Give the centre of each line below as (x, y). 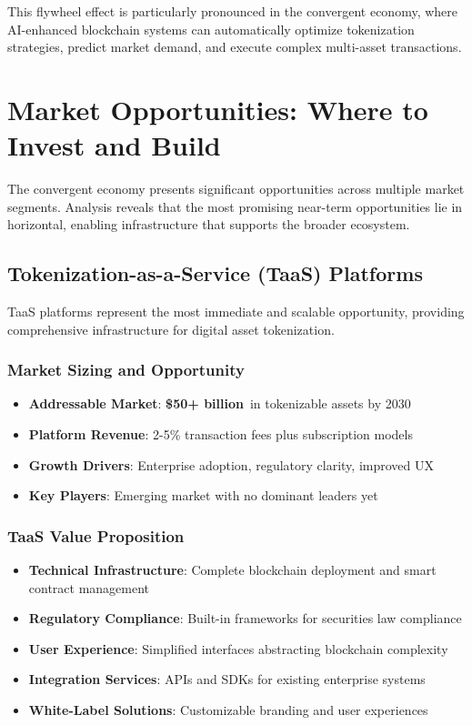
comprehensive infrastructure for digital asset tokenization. (171, 329)
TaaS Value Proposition (96, 535)
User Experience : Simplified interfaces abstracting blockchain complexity (238, 648)
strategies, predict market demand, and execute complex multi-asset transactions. (235, 47)
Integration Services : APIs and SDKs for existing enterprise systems (227, 679)
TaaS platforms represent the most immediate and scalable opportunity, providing (236, 312)
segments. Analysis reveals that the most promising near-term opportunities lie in (235, 206)
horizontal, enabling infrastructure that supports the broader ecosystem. (209, 224)
